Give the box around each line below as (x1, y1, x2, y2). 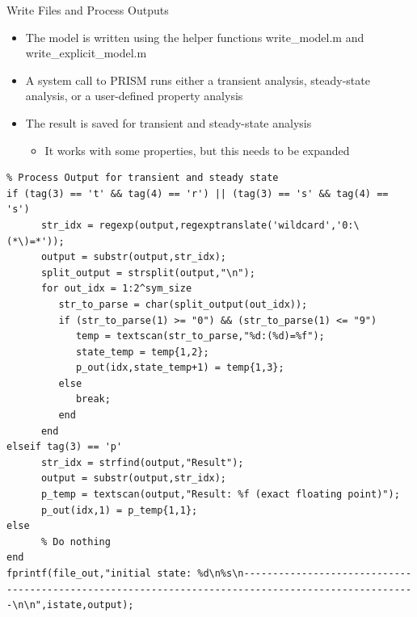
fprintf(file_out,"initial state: (6, 568, 192, 579)
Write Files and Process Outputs (6, 2, 169, 18)
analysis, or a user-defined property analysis (25, 87, 243, 104)
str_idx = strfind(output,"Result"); (40, 456, 244, 468)
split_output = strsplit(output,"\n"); (40, 267, 255, 279)
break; (75, 393, 111, 405)
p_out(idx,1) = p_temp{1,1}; (40, 504, 198, 516)
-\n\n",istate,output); (6, 599, 134, 611)
